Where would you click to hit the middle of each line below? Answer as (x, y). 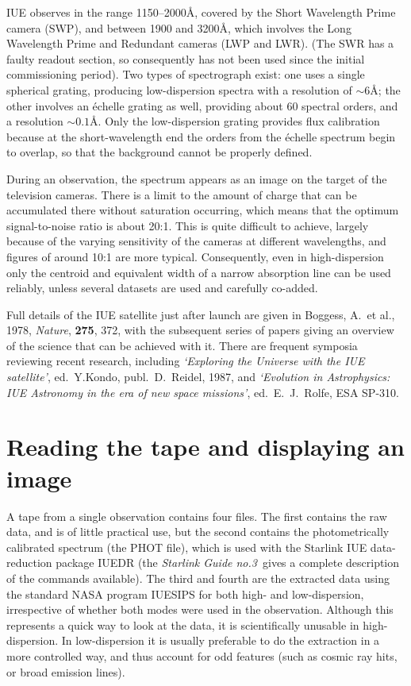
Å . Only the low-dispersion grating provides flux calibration (235, 121)
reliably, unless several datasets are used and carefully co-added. (162, 288)
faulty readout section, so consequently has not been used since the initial (186, 58)
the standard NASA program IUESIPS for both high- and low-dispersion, (185, 594)
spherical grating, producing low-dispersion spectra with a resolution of (179, 89)
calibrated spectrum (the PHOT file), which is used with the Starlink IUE (187, 547)
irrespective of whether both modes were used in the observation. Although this (200, 609)
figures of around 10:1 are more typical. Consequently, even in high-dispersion (195, 256)
